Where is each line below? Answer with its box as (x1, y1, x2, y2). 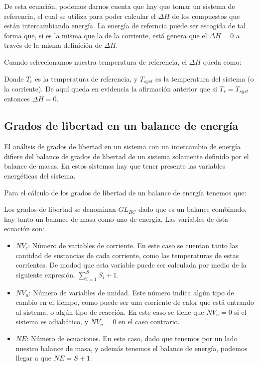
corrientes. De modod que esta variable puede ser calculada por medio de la (15, 260, 247, 270)
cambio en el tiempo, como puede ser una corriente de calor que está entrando (15, 297, 255, 307)
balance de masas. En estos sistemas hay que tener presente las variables (4, 161, 225, 171)
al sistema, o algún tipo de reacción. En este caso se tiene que (15, 306, 204, 317)
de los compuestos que (172, 10, 240, 21)
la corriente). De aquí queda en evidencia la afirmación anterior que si (4, 84, 217, 94)
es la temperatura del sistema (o (155, 73, 254, 84)
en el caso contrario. (118, 316, 180, 327)
